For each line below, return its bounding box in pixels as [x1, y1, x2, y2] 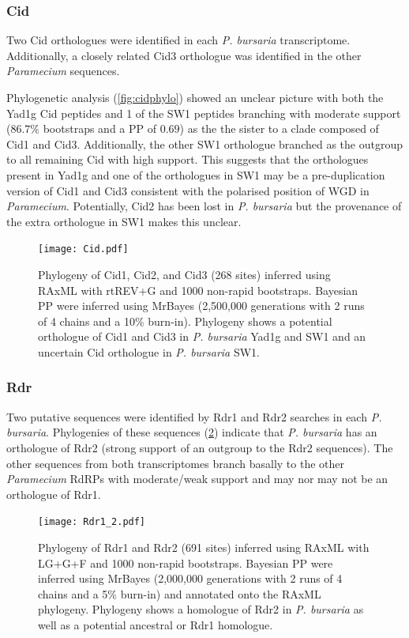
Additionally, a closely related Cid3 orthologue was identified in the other [6, 47, 362, 63]
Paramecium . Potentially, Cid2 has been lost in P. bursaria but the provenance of [6, 198, 402, 214]
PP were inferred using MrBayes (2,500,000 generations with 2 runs [38, 297, 365, 314]
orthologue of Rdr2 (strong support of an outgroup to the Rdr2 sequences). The [6, 439, 393, 455]
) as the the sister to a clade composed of [179, 120, 379, 137]
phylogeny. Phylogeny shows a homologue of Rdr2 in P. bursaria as [38, 601, 364, 617]
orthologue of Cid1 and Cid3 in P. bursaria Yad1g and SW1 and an [38, 328, 366, 345]
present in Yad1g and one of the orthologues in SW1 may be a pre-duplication [6, 166, 385, 183]
